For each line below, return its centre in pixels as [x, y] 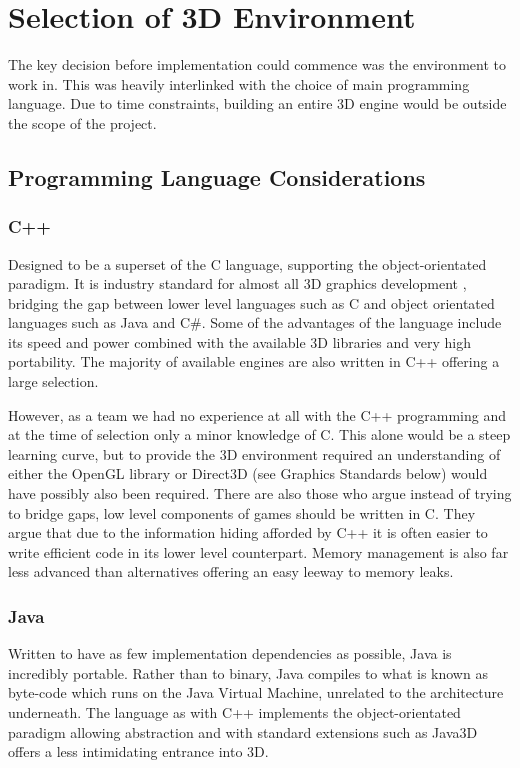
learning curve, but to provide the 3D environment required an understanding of [254, 453]
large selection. [53, 381]
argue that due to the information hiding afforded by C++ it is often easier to [248, 532]
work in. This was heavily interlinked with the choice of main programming [239, 83]
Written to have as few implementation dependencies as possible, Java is [230, 653]
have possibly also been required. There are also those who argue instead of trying [260, 493]
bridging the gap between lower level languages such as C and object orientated [251, 302]
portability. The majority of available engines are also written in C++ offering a [254, 361]
